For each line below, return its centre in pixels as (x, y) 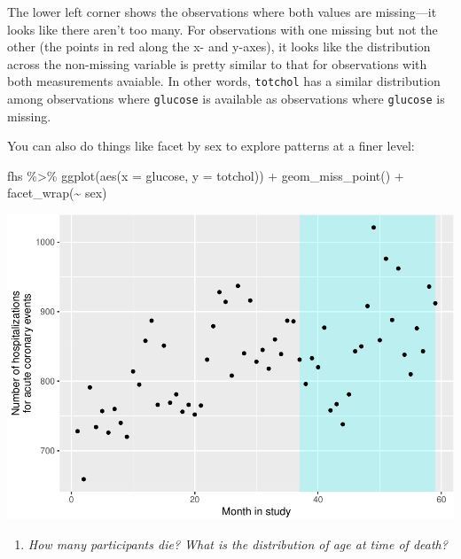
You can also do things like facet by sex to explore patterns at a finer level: (211, 146)
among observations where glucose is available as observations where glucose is (226, 99)
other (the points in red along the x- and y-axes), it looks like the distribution (219, 47)
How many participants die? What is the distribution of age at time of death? (238, 543)
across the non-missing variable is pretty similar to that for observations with (217, 63)
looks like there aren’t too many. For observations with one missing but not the (223, 29)
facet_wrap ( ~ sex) (57, 193)
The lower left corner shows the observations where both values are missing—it (222, 12)
